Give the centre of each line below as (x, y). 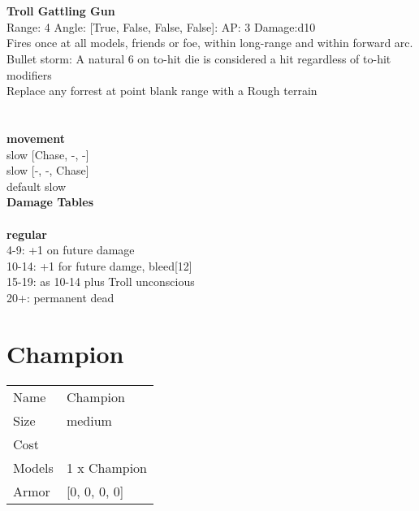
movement (36, 138)
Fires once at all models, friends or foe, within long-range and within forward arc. (210, 43)
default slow (37, 186)
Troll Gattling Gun (61, 11)
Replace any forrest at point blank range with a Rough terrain (162, 91)
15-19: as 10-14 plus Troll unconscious (101, 281)
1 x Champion (106, 467)
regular (27, 234)
